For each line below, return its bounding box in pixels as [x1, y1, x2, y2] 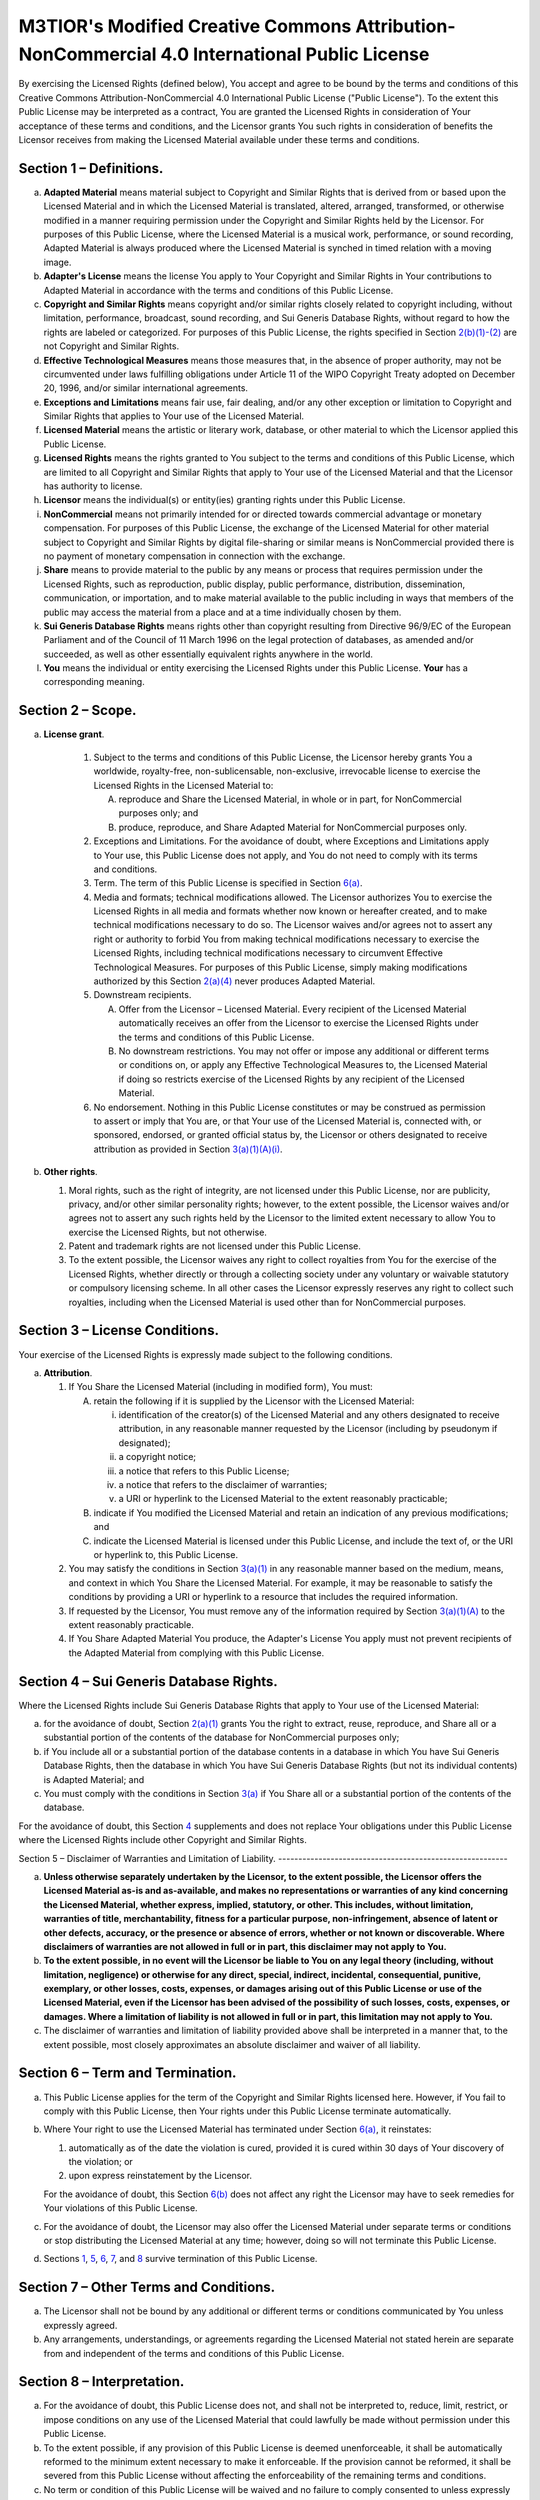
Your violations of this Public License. [43, 2202, 199, 2214]
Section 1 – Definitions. [18, 160, 164, 177]
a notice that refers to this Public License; [118, 1465, 290, 1477]
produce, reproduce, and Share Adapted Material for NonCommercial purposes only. [118, 821, 468, 833]
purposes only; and [118, 807, 199, 819]
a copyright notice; [118, 1451, 197, 1463]
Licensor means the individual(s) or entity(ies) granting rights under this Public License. [43, 494, 406, 506]
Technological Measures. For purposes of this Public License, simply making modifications [93, 961, 468, 973]
